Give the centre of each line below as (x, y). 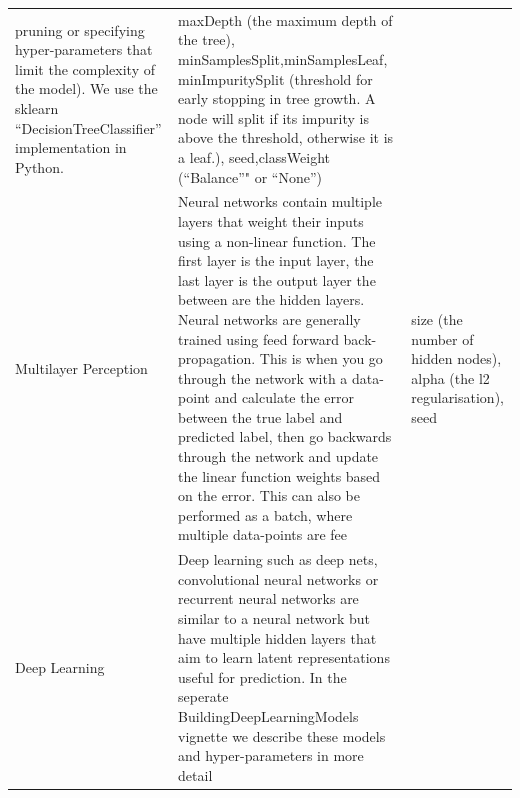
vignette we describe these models (282, 735)
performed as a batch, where (265, 514)
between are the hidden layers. (271, 299)
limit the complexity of (85, 68)
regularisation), (457, 397)
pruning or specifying (80, 29)
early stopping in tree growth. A (277, 98)
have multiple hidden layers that (277, 637)
